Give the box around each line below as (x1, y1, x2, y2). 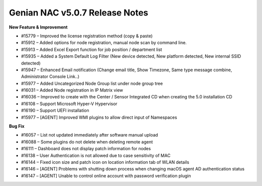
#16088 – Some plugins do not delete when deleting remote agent (21, 139, 153, 145)
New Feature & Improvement (9, 24, 68, 30)
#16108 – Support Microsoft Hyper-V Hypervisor (21, 101, 117, 107)
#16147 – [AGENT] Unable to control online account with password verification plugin (21, 172, 191, 179)
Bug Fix (9, 124, 25, 129)
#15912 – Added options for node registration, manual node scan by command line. (21, 40, 187, 46)
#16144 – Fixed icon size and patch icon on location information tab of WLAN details (21, 159, 189, 165)
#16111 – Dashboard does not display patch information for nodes (21, 146, 151, 152)
